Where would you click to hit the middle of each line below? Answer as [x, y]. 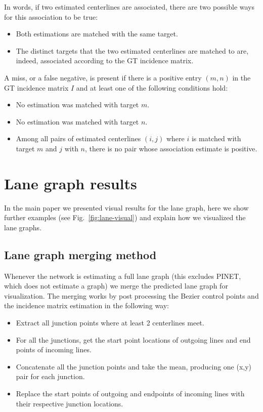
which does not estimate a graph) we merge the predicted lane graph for [116, 286]
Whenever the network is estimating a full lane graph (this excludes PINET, [123, 276]
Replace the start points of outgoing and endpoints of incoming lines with [130, 393]
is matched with [216, 138]
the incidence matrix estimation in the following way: [87, 305]
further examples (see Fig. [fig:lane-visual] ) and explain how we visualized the [125, 217]
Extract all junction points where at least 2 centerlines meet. [110, 323]
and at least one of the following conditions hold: [152, 87]
